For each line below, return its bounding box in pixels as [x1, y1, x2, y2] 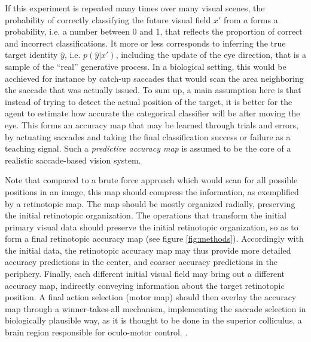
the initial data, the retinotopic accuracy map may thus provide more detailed [5, 244, 291, 256]
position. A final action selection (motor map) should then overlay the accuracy [5, 291, 297, 303]
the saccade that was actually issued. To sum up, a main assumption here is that [5, 84, 301, 96]
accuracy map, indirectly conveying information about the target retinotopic [5, 279, 285, 291]
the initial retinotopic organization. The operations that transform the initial [5, 209, 286, 221]
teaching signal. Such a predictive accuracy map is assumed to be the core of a [5, 142, 291, 155]
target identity [5, 48, 58, 61]
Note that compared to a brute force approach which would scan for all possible [5, 174, 298, 186]
